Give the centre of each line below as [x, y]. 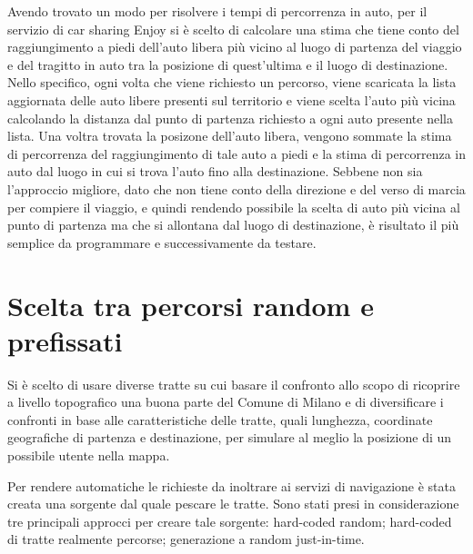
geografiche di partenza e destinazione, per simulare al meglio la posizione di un [230, 437]
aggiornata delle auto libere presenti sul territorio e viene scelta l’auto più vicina [231, 99]
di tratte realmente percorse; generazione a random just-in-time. [186, 539]
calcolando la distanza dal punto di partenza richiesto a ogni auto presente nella [230, 118]
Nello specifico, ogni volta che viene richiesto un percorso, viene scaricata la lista [232, 82]
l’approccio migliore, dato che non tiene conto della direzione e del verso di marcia [236, 188]
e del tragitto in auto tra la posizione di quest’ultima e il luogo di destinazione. [228, 64]
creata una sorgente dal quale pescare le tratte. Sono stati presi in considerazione [233, 504]
